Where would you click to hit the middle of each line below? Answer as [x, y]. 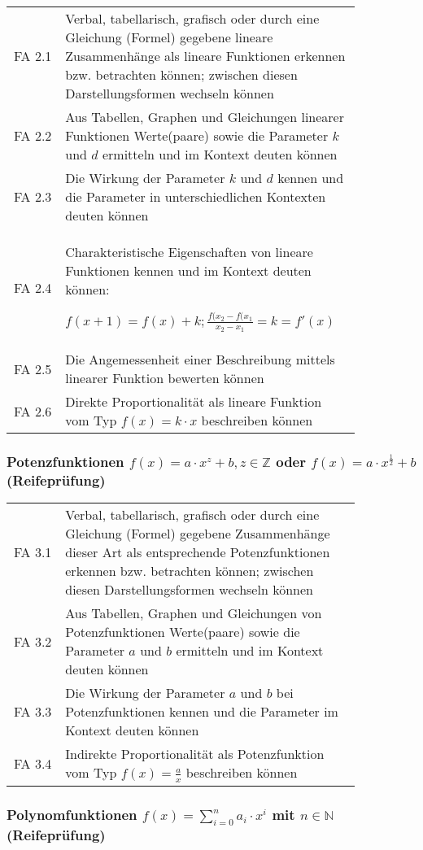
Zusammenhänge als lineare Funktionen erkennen [205, 56]
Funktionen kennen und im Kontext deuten [188, 270]
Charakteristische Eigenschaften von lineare [189, 252]
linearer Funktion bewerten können [165, 378]
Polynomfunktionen [72, 814]
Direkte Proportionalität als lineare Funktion [194, 402]
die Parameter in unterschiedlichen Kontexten [196, 196]
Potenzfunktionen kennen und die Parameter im [202, 712]
